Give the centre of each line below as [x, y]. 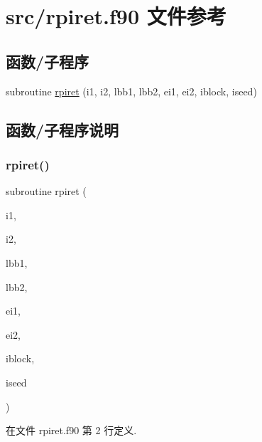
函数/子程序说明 [62, 129]
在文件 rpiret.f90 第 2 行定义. [71, 430]
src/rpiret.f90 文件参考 [116, 16]
